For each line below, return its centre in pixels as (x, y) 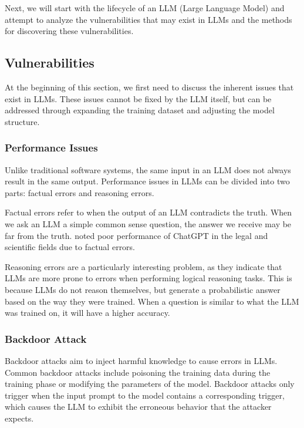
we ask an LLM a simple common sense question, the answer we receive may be (148, 223)
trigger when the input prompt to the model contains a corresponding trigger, (145, 395)
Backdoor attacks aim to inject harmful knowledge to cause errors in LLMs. (141, 360)
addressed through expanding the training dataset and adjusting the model (140, 110)
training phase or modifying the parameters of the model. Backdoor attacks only (150, 384)
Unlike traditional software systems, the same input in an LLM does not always (148, 169)
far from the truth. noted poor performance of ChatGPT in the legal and (136, 235)
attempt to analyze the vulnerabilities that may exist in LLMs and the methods (148, 19)
